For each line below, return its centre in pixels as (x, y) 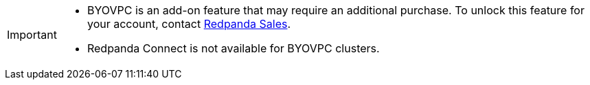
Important (32, 35)
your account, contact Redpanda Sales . (189, 24)
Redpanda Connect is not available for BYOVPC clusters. (233, 48)
